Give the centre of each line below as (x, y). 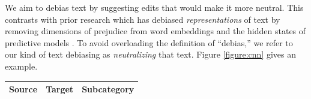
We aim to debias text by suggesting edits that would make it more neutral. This (154, 7)
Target (60, 89)
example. (21, 66)
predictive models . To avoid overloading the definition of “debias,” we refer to (149, 42)
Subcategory (108, 89)
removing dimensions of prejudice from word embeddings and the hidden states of (155, 31)
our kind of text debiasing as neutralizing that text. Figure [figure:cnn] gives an (151, 54)
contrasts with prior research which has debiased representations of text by (143, 19)
